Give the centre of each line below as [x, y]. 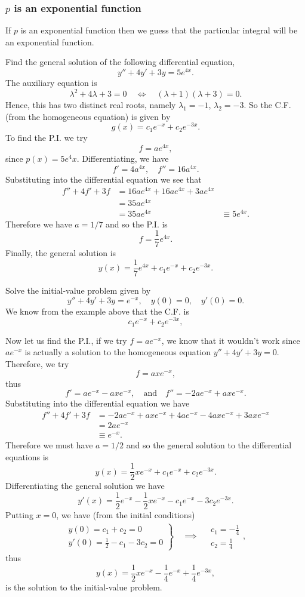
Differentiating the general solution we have [85, 486]
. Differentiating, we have [123, 159]
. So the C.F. [267, 105]
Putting [19, 514]
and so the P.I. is [137, 224]
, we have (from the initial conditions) [126, 514]
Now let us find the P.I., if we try [66, 340]
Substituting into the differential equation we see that [104, 179]
